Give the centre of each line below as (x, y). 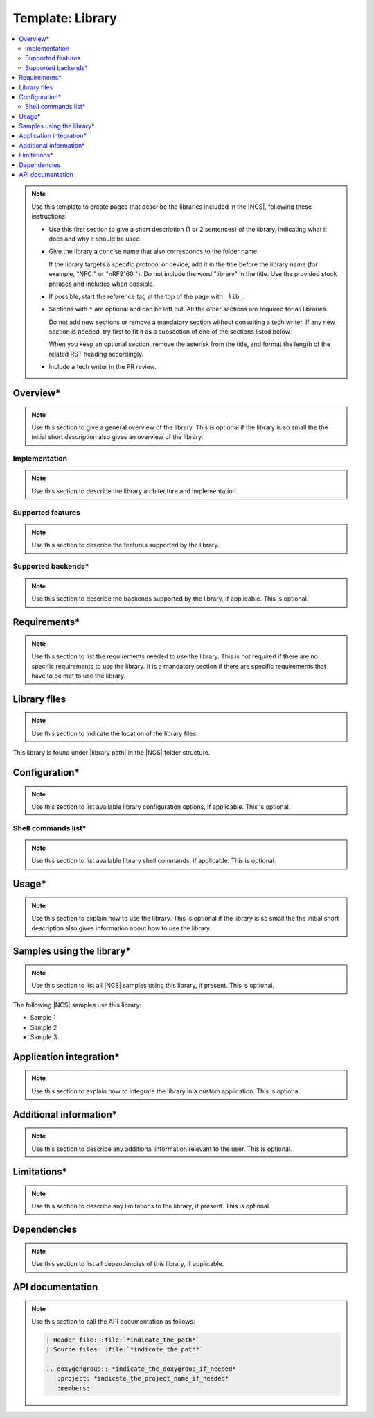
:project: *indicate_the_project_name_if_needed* (143, 1378)
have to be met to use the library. (79, 676)
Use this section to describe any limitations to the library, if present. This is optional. (151, 1206)
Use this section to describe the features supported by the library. (125, 545)
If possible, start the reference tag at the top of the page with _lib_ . (147, 296)
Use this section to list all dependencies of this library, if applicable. (128, 1264)
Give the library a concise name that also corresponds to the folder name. (154, 251)
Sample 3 (44, 1036)
